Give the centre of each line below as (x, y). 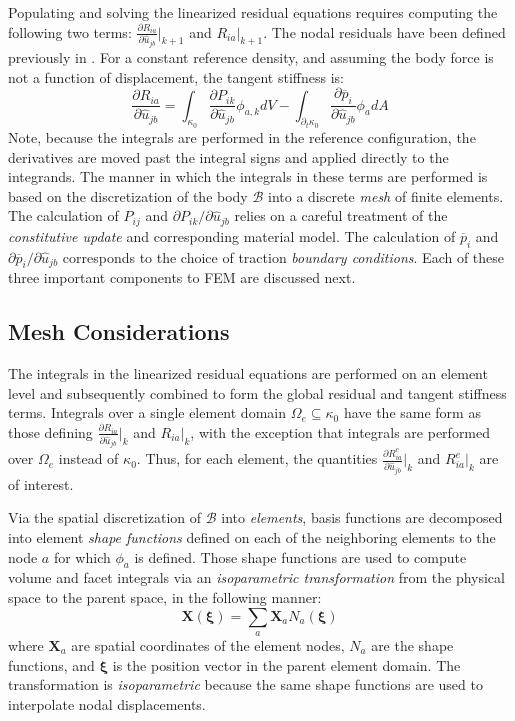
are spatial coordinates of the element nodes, (208, 645)
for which (82, 556)
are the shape (412, 645)
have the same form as (412, 412)
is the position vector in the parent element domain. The (286, 664)
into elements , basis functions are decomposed (362, 517)
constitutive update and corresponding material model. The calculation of (232, 235)
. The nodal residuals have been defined (384, 31)
